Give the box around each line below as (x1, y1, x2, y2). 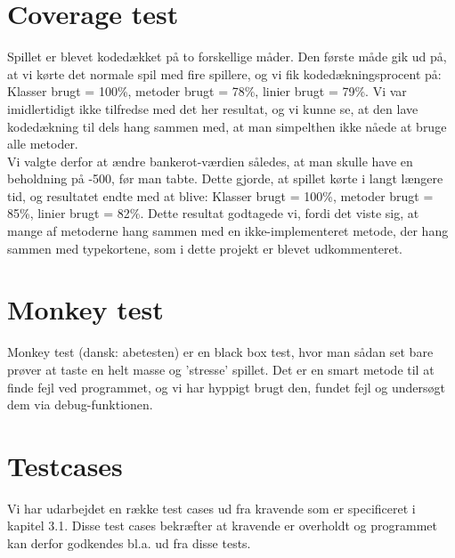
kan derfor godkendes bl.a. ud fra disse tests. (7, 534, 251, 553)
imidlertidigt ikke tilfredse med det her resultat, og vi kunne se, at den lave (7, 99, 418, 117)
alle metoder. (7, 134, 78, 153)
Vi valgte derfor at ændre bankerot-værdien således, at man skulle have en (7, 151, 413, 170)
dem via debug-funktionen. (7, 395, 153, 414)
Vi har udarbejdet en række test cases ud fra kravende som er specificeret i (7, 498, 416, 517)
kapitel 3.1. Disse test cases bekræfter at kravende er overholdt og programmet (7, 516, 438, 535)
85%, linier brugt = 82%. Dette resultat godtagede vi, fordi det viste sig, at (7, 204, 419, 222)
